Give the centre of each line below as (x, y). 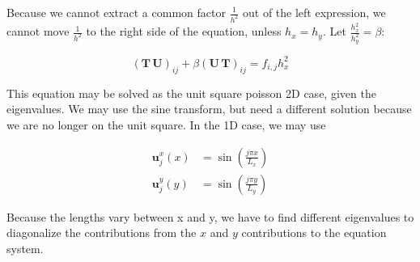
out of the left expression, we (314, 12)
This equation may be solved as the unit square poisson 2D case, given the (191, 93)
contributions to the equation (314, 232)
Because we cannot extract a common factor (116, 12)
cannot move (38, 31)
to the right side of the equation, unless (184, 31)
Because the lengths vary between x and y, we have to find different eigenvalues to (210, 216)
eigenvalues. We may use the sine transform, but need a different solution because (209, 109)
